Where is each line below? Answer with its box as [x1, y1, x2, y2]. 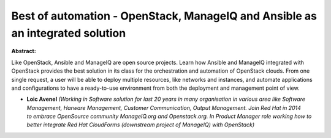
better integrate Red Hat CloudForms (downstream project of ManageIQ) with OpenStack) [26, 121, 255, 128]
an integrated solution [11, 26, 126, 40]
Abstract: [11, 48, 36, 55]
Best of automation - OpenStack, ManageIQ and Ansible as [11, 9, 318, 23]
